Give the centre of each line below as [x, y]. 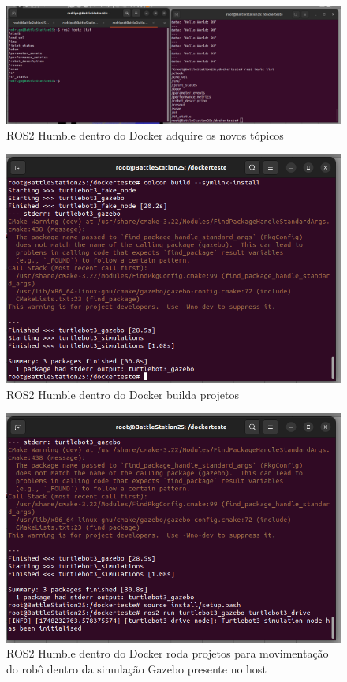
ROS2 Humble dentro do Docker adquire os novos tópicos [145, 134]
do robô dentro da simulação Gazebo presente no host [136, 668]
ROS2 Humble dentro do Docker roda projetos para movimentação [168, 653]
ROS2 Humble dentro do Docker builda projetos [123, 394]
